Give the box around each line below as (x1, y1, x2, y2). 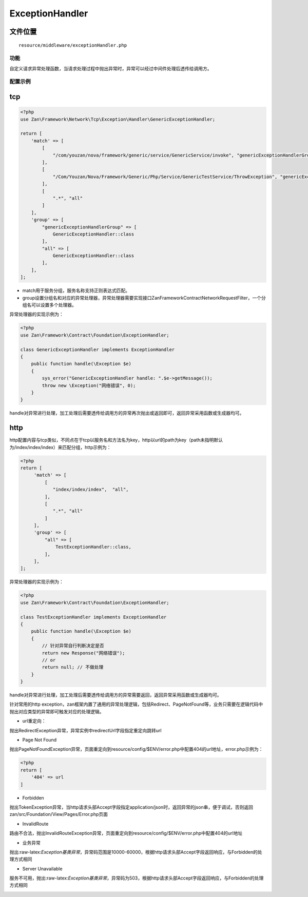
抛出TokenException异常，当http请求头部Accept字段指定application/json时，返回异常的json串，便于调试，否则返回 (9, 804, 254, 810)
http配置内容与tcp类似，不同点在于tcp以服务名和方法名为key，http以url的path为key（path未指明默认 (9, 437, 223, 443)
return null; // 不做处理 (42, 665, 104, 670)
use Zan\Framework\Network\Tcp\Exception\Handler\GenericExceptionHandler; (20, 116, 216, 122)
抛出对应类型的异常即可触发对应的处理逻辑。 (9, 708, 104, 714)
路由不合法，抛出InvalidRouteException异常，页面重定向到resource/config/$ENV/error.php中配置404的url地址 (9, 830, 243, 836)
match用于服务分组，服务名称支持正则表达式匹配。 (22, 287, 130, 294)
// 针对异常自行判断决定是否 (42, 643, 105, 649)
